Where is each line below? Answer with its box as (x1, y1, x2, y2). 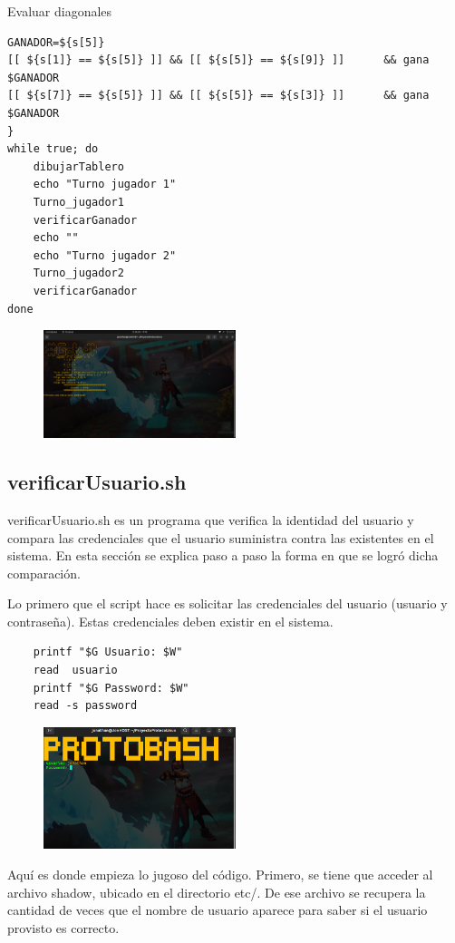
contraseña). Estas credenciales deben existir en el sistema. (7, 611, 334, 630)
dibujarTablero (33, 160, 124, 173)
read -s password (33, 699, 138, 713)
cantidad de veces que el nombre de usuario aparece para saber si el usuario (7, 900, 428, 919)
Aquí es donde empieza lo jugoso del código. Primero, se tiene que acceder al (7, 864, 433, 883)
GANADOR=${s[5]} (7, 35, 105, 49)
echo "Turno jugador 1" (33, 178, 177, 191)
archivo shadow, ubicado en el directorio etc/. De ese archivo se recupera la (7, 882, 426, 901)
